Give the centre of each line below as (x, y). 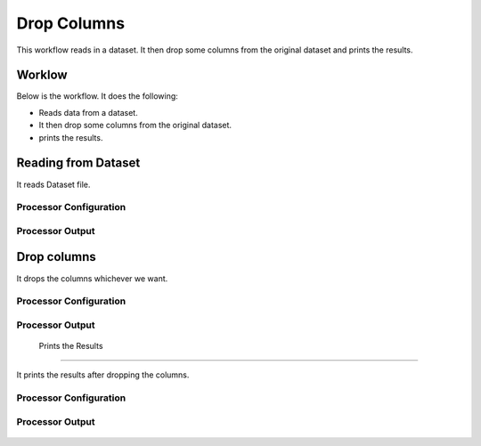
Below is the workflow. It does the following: (97, 96)
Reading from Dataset (78, 163)
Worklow (42, 75)
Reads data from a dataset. (88, 112)
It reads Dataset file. (53, 184)
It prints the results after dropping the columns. (103, 375)
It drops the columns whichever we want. (92, 278)
